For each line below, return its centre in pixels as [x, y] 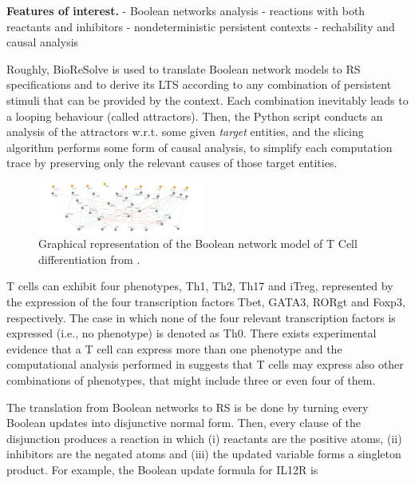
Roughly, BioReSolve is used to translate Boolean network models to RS [184, 68]
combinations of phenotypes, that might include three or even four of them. [191, 379]
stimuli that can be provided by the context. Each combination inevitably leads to [207, 100]
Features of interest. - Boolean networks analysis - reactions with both [186, 10]
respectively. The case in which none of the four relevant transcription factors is [201, 317]
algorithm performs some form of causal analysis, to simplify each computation [200, 147]
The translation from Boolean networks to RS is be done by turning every [188, 407]
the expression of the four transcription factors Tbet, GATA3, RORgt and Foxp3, [206, 301]
